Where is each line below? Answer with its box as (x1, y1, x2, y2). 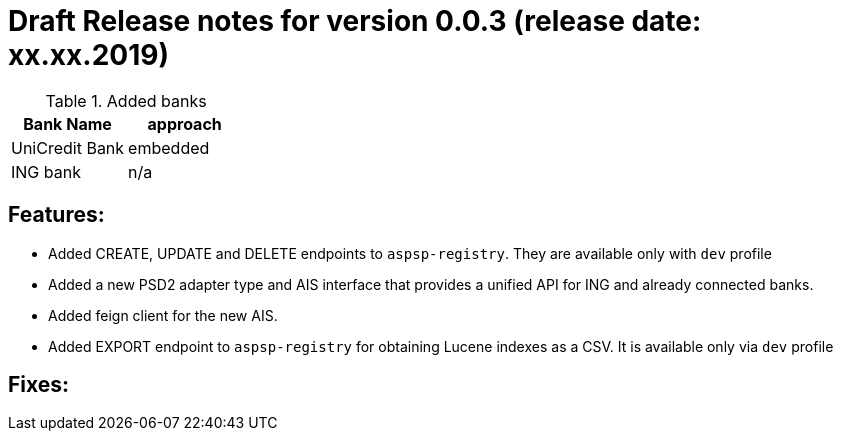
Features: (8, 202, 105, 228)
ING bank (11, 161, 81, 182)
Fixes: (8, 372, 70, 398)
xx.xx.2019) (8, 38, 169, 72)
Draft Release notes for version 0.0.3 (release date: (8, 4, 702, 38)
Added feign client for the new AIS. (48, 306, 278, 324)
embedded (128, 137, 210, 158)
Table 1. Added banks (45, 90, 207, 111)
